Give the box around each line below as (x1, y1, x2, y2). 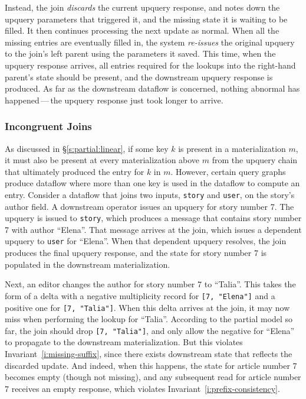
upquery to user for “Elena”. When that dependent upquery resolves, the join (5, 235, 287, 247)
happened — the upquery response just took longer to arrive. (5, 93, 223, 106)
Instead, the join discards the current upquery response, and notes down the (5, 1, 280, 13)
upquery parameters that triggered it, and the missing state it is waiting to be (5, 12, 288, 25)
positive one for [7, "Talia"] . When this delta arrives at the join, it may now (5, 301, 290, 313)
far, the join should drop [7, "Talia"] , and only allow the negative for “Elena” (5, 324, 295, 336)
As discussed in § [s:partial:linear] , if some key (5, 142, 169, 154)
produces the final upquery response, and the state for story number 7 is (5, 246, 267, 259)
